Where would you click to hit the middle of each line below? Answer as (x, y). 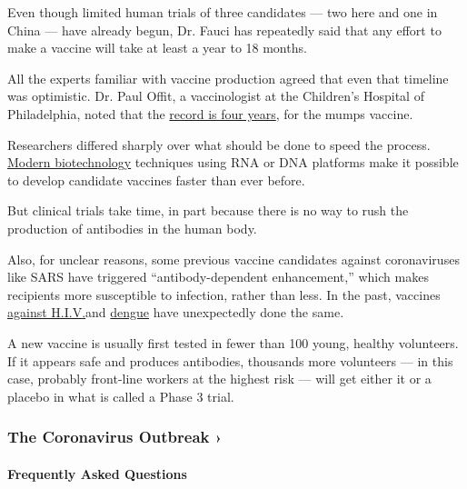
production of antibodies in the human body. (132, 228)
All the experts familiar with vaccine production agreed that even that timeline (228, 78)
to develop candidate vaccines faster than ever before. (156, 180)
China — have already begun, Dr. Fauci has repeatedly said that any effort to (224, 30)
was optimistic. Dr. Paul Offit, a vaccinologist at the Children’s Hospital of (216, 96)
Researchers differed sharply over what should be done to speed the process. (219, 144)
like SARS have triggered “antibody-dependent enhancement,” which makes (218, 277)
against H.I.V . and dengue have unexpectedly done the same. (176, 312)
